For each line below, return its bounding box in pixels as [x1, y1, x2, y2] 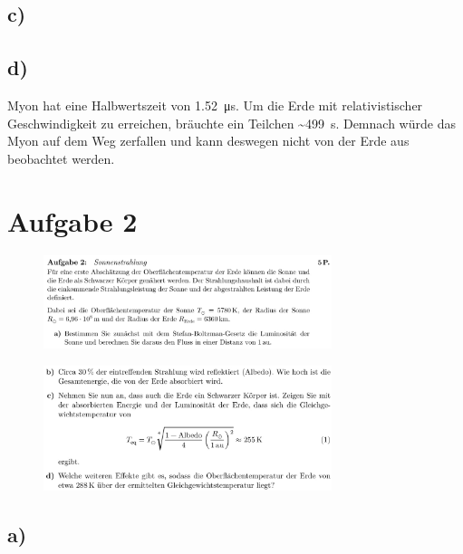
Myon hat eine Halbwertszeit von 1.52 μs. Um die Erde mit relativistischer [7, 95, 423, 114]
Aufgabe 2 [7, 202, 138, 239]
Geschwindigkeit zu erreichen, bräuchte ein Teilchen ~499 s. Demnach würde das [7, 113, 456, 132]
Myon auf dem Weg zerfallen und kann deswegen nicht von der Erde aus [7, 131, 410, 150]
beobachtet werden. [7, 148, 115, 167]
